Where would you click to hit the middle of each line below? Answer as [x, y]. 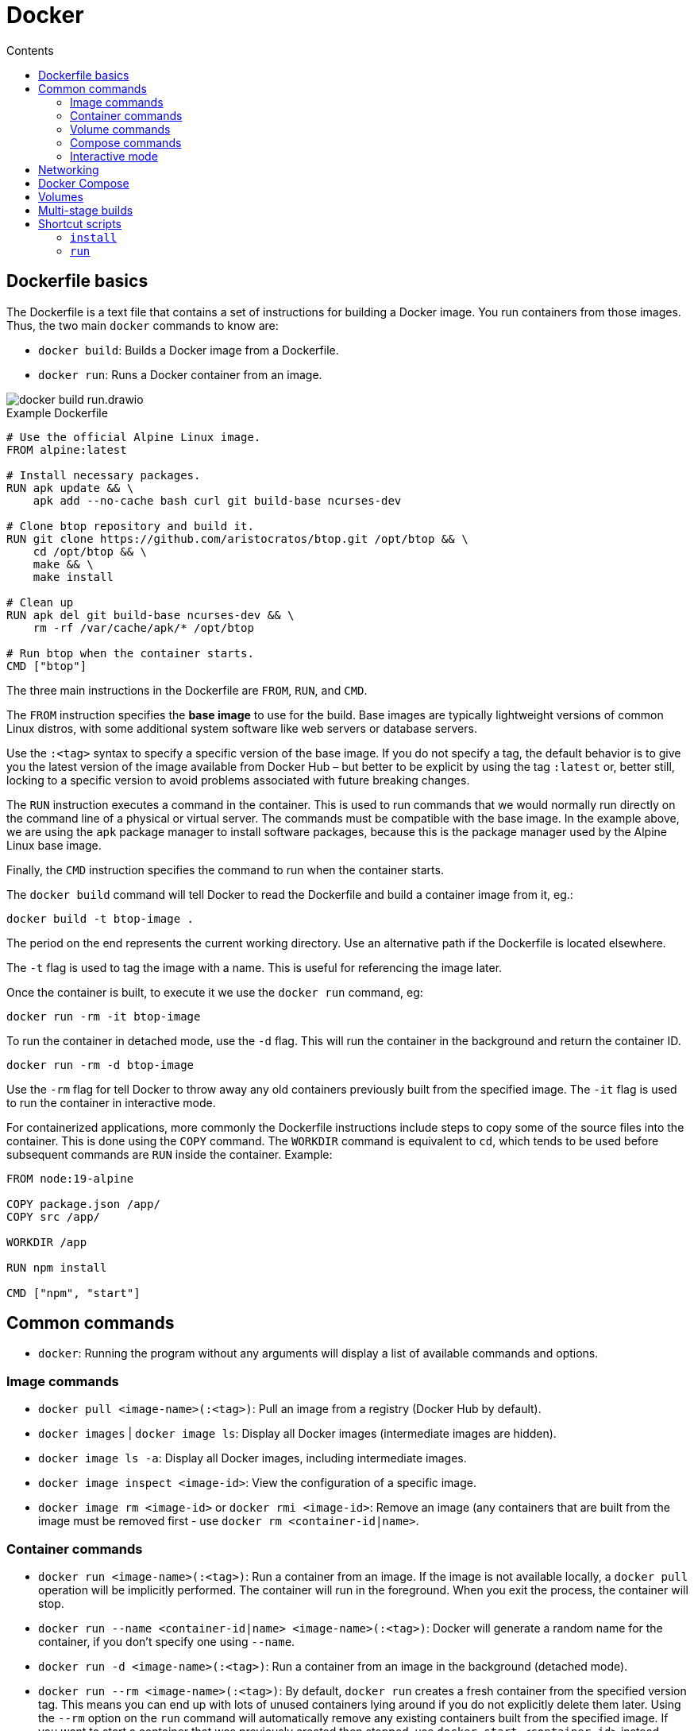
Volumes [61, 196]
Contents [30, 50]
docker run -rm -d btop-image [100, 1065]
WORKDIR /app [47, 1242]
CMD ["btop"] [47, 666]
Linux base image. [54, 845]
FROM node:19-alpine [70, 1178]
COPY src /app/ [54, 1216]
